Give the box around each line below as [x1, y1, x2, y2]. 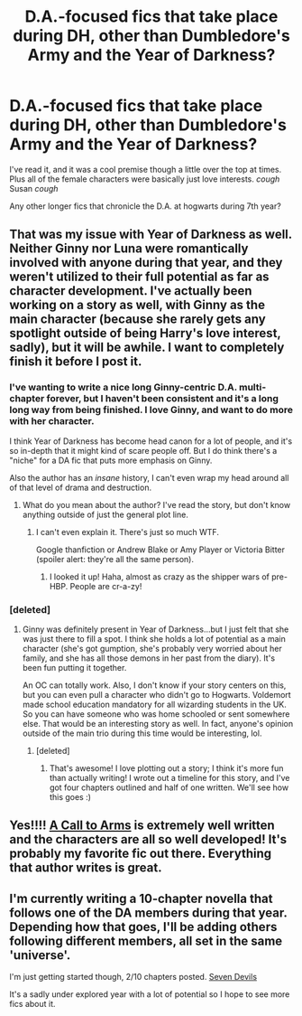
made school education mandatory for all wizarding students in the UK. [22, 699, 287, 710]
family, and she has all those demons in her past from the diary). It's [22, 653, 276, 663]
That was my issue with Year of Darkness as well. [9, 227, 293, 242]
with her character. [9, 415, 95, 428]
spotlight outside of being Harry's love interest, [9, 325, 281, 341]
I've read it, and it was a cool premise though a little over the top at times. [9, 164, 282, 174]
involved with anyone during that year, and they [9, 255, 283, 270]
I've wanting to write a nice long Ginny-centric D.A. [9, 381, 237, 394]
